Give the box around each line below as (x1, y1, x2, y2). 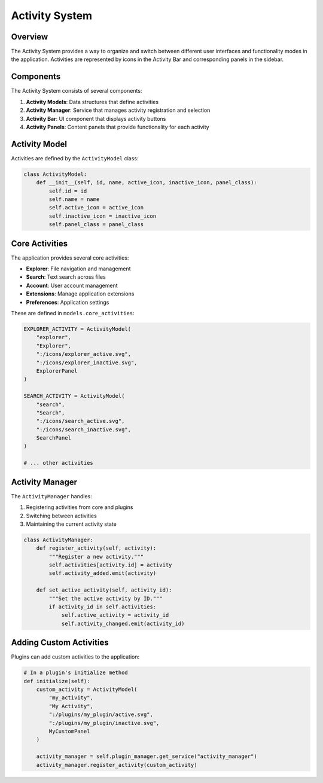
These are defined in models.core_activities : (11, 310, 135, 316)
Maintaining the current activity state (26, 520, 117, 528)
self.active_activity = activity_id (61, 612, 169, 619)
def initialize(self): (23, 678, 90, 684)
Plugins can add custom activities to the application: (11, 653, 140, 660)
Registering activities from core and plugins (26, 504, 133, 511)
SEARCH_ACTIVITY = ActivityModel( (23, 392, 125, 400)
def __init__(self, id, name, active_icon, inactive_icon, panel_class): (36, 179, 257, 186)
